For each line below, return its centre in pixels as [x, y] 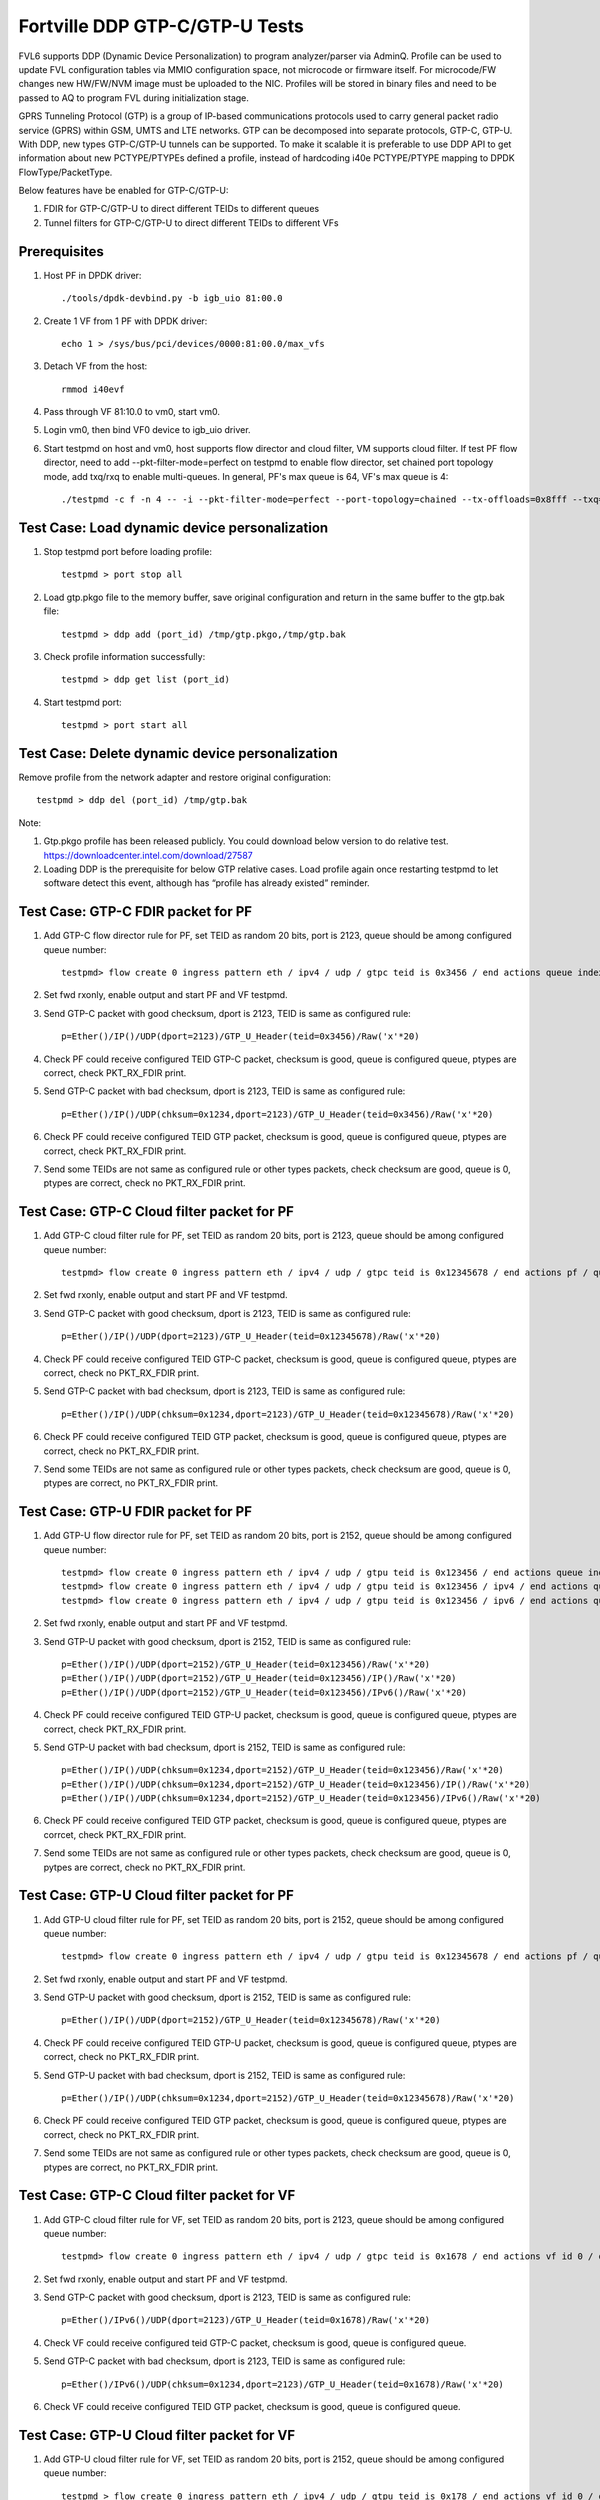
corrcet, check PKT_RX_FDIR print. [115, 1834]
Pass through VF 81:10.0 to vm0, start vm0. [131, 412]
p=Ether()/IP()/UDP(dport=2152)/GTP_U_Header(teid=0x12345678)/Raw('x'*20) [251, 2020]
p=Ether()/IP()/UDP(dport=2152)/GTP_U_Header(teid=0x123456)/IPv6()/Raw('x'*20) [264, 1692]
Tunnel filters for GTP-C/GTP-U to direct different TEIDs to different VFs [191, 222]
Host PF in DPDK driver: [92, 275]
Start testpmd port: [82, 702]
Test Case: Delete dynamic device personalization [178, 753]
